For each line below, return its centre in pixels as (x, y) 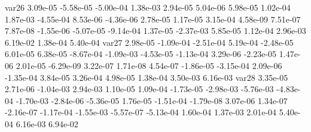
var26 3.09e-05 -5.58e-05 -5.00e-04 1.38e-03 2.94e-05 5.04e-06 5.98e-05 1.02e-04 (148, 7)
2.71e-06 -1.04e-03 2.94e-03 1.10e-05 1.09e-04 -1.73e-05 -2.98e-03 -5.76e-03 (139, 89)
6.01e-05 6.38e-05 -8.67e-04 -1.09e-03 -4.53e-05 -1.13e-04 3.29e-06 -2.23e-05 (141, 54)
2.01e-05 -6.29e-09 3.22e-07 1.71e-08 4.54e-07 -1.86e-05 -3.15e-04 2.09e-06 (149, 65)
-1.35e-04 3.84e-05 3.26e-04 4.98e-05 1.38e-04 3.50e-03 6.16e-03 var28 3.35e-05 (147, 77)
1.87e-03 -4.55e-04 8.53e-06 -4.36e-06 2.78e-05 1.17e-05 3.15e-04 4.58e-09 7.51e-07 (153, 19)
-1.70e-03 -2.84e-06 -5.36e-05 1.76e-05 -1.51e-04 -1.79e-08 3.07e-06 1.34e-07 (152, 100)
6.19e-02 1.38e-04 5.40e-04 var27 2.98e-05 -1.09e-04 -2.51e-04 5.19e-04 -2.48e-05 (149, 42)
